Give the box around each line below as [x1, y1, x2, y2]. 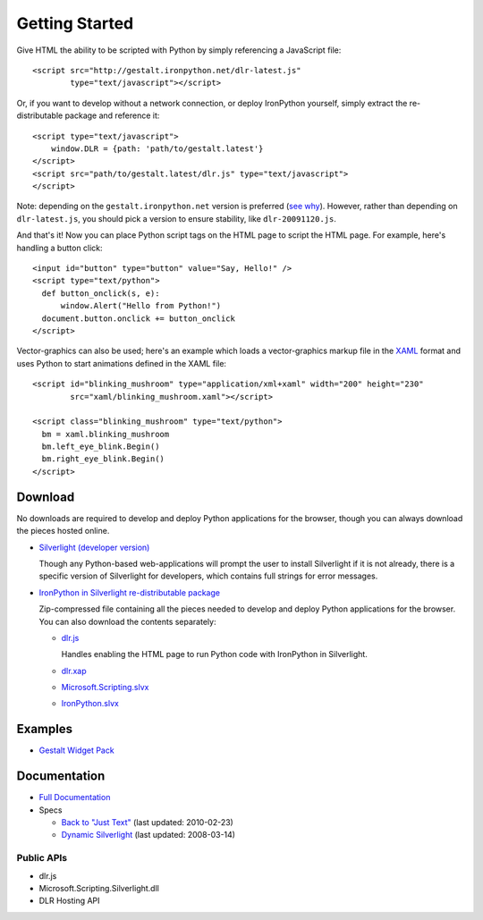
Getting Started [16, 13, 134, 33]
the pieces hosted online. [16, 526, 110, 536]
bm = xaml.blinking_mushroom [41, 429, 170, 439]
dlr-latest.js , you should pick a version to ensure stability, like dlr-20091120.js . [16, 213, 337, 224]
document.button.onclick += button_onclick [41, 313, 236, 324]
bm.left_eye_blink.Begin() [41, 442, 160, 452]
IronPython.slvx [61, 698, 120, 709]
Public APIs [16, 852, 68, 865]
